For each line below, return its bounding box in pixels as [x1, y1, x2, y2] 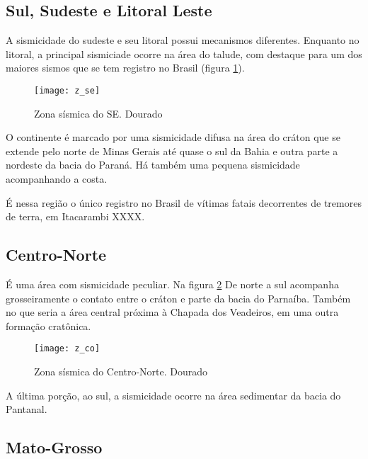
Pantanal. [6, 402, 47, 416]
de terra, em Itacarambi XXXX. [6, 209, 145, 224]
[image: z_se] [34, 85, 100, 96]
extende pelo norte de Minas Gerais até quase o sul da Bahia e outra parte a [6, 143, 338, 158]
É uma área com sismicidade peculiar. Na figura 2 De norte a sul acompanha [6, 277, 339, 291]
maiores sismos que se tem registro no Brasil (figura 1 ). [6, 60, 245, 75]
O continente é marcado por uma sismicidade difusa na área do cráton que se [6, 130, 340, 144]
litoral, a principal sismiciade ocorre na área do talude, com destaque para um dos [6, 46, 362, 61]
